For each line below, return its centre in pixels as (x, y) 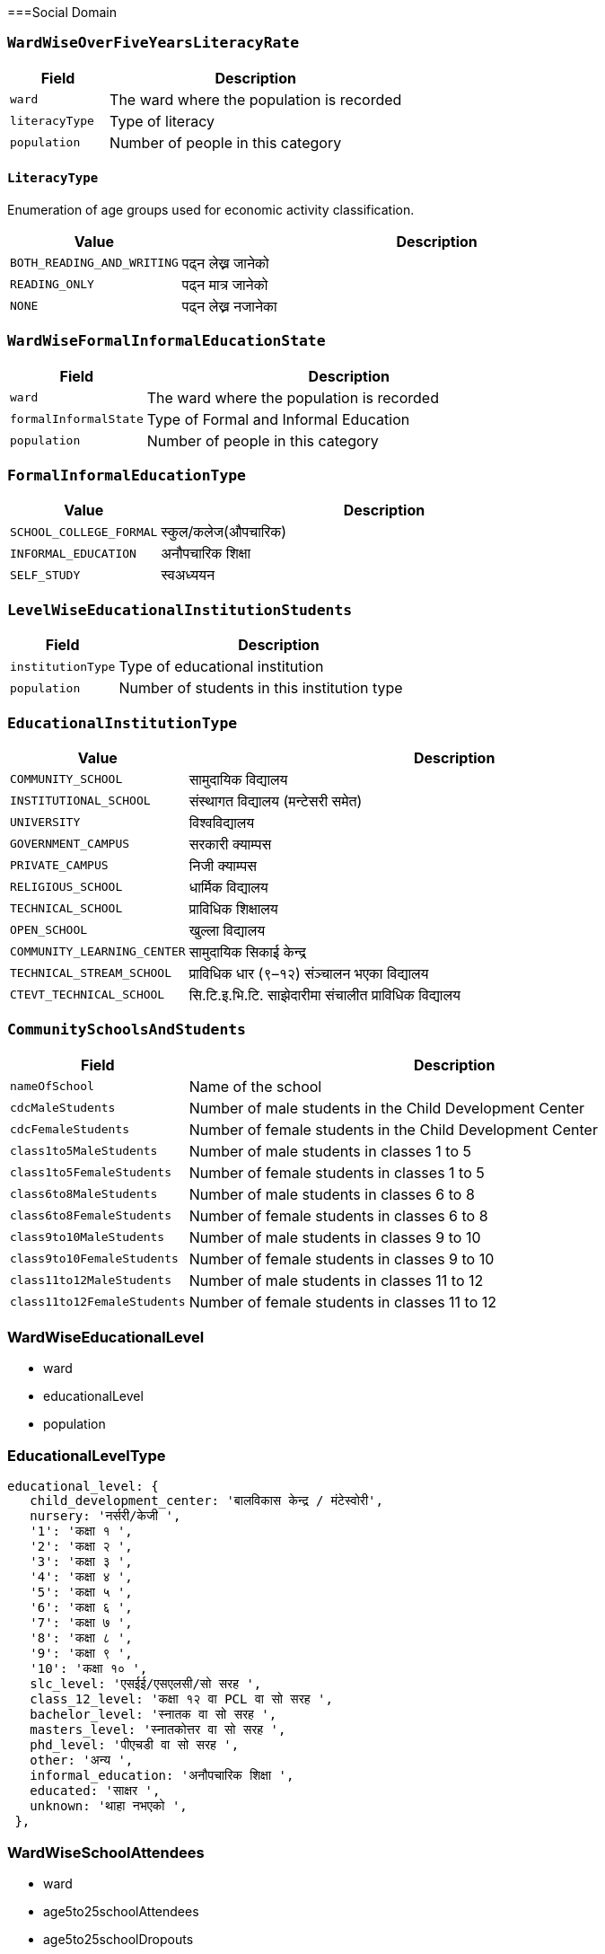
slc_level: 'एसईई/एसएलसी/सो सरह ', (146, 1684)
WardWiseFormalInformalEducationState (167, 341)
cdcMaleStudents (63, 1108)
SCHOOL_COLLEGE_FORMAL (84, 532)
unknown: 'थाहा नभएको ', (109, 1806)
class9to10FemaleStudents (94, 1259)
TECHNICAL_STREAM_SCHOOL (91, 973)
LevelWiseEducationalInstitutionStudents (180, 610)
